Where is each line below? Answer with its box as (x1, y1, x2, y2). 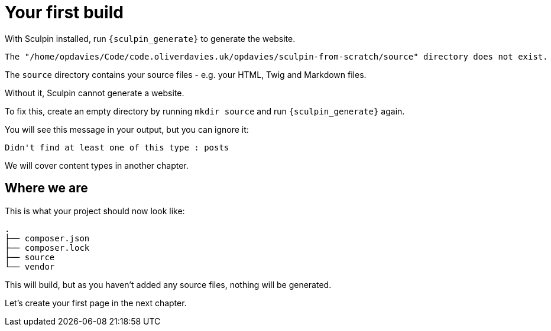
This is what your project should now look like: (5, 205, 185, 216)
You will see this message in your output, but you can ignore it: (5, 124, 249, 135)
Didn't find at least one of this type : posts (5, 142, 229, 152)
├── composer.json (5, 233, 90, 243)
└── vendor (5, 261, 55, 271)
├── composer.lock (5, 242, 90, 253)
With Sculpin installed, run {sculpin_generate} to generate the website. (5, 33, 296, 44)
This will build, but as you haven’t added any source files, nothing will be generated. (5, 279, 332, 290)
